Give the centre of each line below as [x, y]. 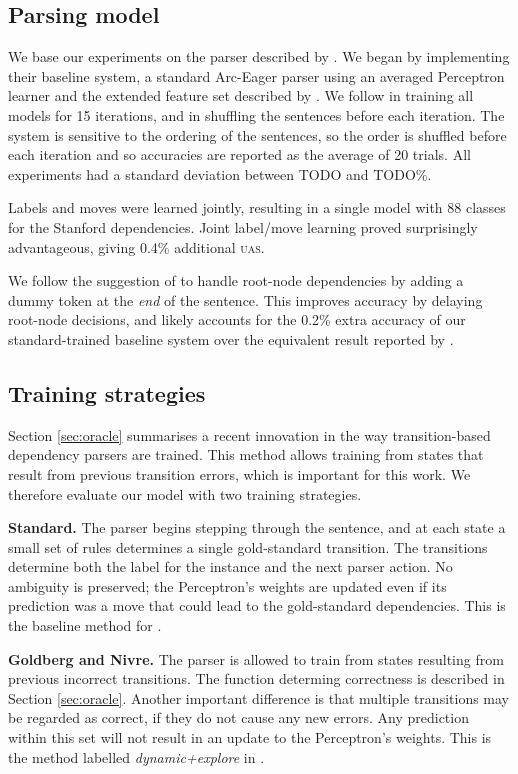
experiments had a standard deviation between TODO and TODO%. [220, 173]
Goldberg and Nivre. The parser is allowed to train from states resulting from [256, 658]
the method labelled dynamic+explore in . [136, 756]
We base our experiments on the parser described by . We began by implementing [259, 56]
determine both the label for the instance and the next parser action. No [230, 566]
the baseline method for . [85, 625]
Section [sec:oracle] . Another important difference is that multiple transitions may [259, 697]
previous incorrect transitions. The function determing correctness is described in [256, 678]
